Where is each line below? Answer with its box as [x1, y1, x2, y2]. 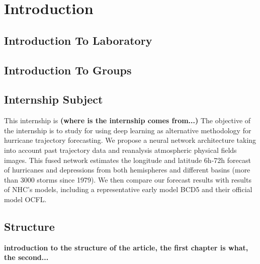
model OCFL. [4, 194, 47, 204]
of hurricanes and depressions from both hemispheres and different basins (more [4, 164, 250, 175]
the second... [4, 252, 49, 262]
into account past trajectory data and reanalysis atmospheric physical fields [4, 144, 237, 155]
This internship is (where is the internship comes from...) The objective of [4, 115, 251, 126]
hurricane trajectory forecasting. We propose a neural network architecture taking [4, 135, 256, 145]
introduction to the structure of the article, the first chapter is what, [4, 242, 248, 252]
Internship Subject [4, 92, 103, 107]
